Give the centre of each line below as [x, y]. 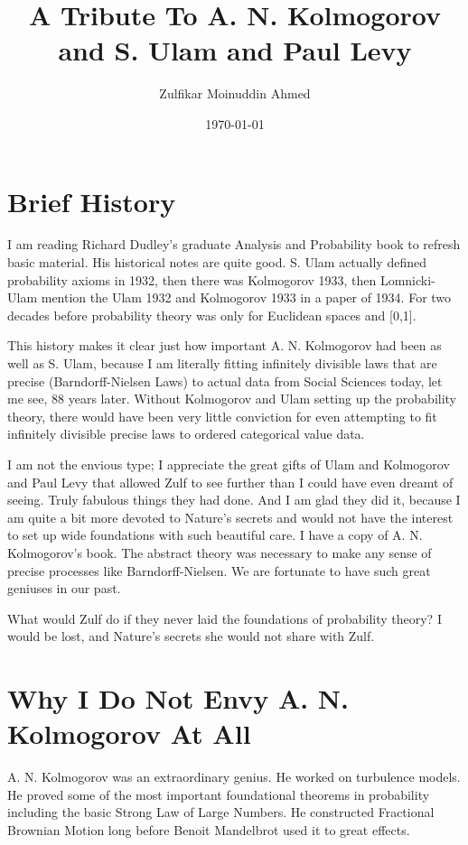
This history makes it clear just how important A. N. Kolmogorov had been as [225, 345]
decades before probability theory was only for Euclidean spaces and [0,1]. [212, 315]
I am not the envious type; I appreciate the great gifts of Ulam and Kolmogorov [229, 464]
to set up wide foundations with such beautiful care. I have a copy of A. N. [215, 535]
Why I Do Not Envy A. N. [178, 698]
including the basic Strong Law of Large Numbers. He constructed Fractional [221, 812]
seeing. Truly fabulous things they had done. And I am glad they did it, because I [234, 500]
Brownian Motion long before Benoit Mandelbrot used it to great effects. [209, 830]
